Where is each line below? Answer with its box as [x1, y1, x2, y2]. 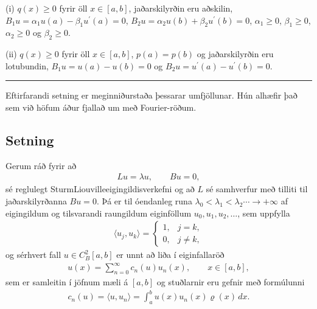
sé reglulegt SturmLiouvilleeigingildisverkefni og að [5, 182, 195, 195]
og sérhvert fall [5, 248, 61, 261]
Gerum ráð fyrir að [5, 159, 77, 172]
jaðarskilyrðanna [5, 194, 67, 207]
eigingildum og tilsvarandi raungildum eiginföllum [5, 206, 192, 219]
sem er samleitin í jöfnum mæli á [5, 276, 128, 288]
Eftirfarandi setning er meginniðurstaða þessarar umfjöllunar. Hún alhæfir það [5, 89, 298, 102]
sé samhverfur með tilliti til [206, 182, 308, 195]
